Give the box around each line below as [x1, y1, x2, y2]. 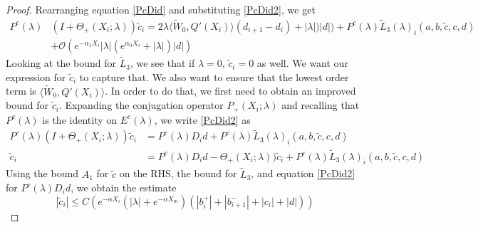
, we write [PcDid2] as [154, 112, 251, 127]
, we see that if [130, 56, 195, 70]
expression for [6, 69, 66, 84]
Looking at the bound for [6, 56, 117, 70]
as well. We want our [256, 56, 348, 70]
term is [6, 83, 36, 98]
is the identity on [42, 112, 118, 127]
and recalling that [281, 97, 360, 112]
